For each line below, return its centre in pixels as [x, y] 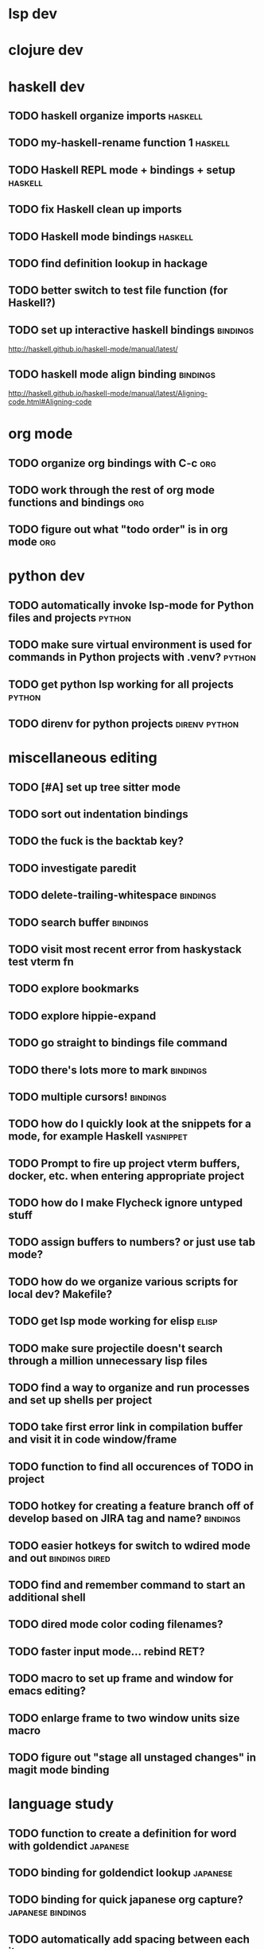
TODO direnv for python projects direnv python [124, 724]
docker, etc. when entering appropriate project [126, 1176]
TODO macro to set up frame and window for [121, 1679]
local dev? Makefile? [60, 1294]
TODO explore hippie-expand [82, 1016]
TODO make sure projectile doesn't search [115, 1348]
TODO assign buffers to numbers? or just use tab [132, 1242]
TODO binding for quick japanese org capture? [126, 1900]
